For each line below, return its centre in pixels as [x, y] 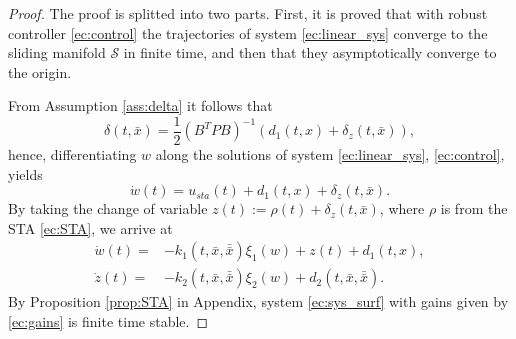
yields [25, 173]
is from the [474, 208]
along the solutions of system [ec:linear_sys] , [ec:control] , [330, 154]
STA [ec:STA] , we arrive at [90, 227]
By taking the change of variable [108, 208]
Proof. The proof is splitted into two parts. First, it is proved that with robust [248, 13]
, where [402, 208]
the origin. [40, 71]
